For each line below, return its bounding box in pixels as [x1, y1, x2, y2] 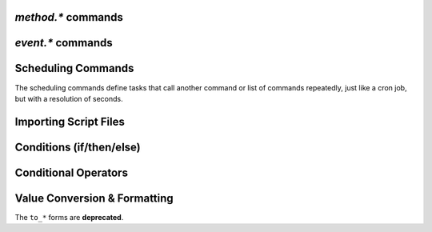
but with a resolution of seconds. [14, 94, 123, 103]
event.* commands [14, 36, 113, 50]
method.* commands [14, 10, 124, 24]
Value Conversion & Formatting [14, 191, 174, 205]
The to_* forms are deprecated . [14, 212, 124, 222]
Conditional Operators [14, 166, 128, 179]
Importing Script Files [14, 114, 126, 128]
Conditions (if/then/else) [14, 140, 141, 154]
